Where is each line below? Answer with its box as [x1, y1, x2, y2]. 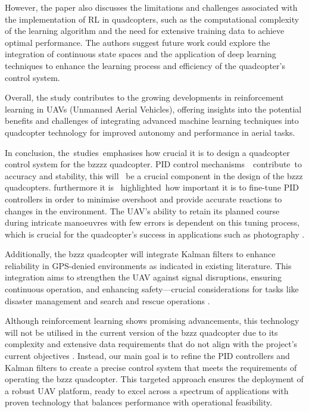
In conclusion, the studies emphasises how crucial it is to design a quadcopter [5, 146, 290, 158]
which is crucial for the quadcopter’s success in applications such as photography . [5, 227, 305, 240]
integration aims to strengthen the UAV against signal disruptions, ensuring [5, 271, 282, 283]
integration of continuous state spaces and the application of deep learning [5, 48, 276, 60]
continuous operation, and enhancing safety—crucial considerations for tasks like [5, 283, 299, 295]
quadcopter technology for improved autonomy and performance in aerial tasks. [5, 126, 295, 138]
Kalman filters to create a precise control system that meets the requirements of [5, 361, 297, 373]
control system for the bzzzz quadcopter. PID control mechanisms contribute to [5, 158, 302, 170]
